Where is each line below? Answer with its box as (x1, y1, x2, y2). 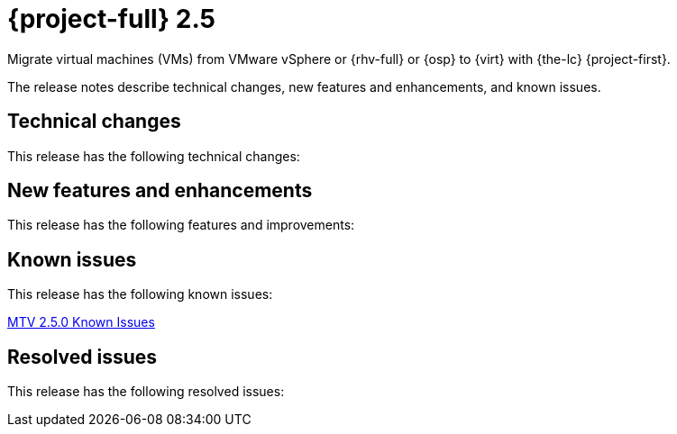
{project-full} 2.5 (7, 4, 216, 34)
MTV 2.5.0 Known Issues (7, 314, 155, 330)
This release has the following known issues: (7, 286, 273, 303)
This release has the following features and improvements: (7, 217, 355, 233)
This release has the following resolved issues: (7, 384, 285, 400)
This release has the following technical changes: (7, 148, 300, 164)
